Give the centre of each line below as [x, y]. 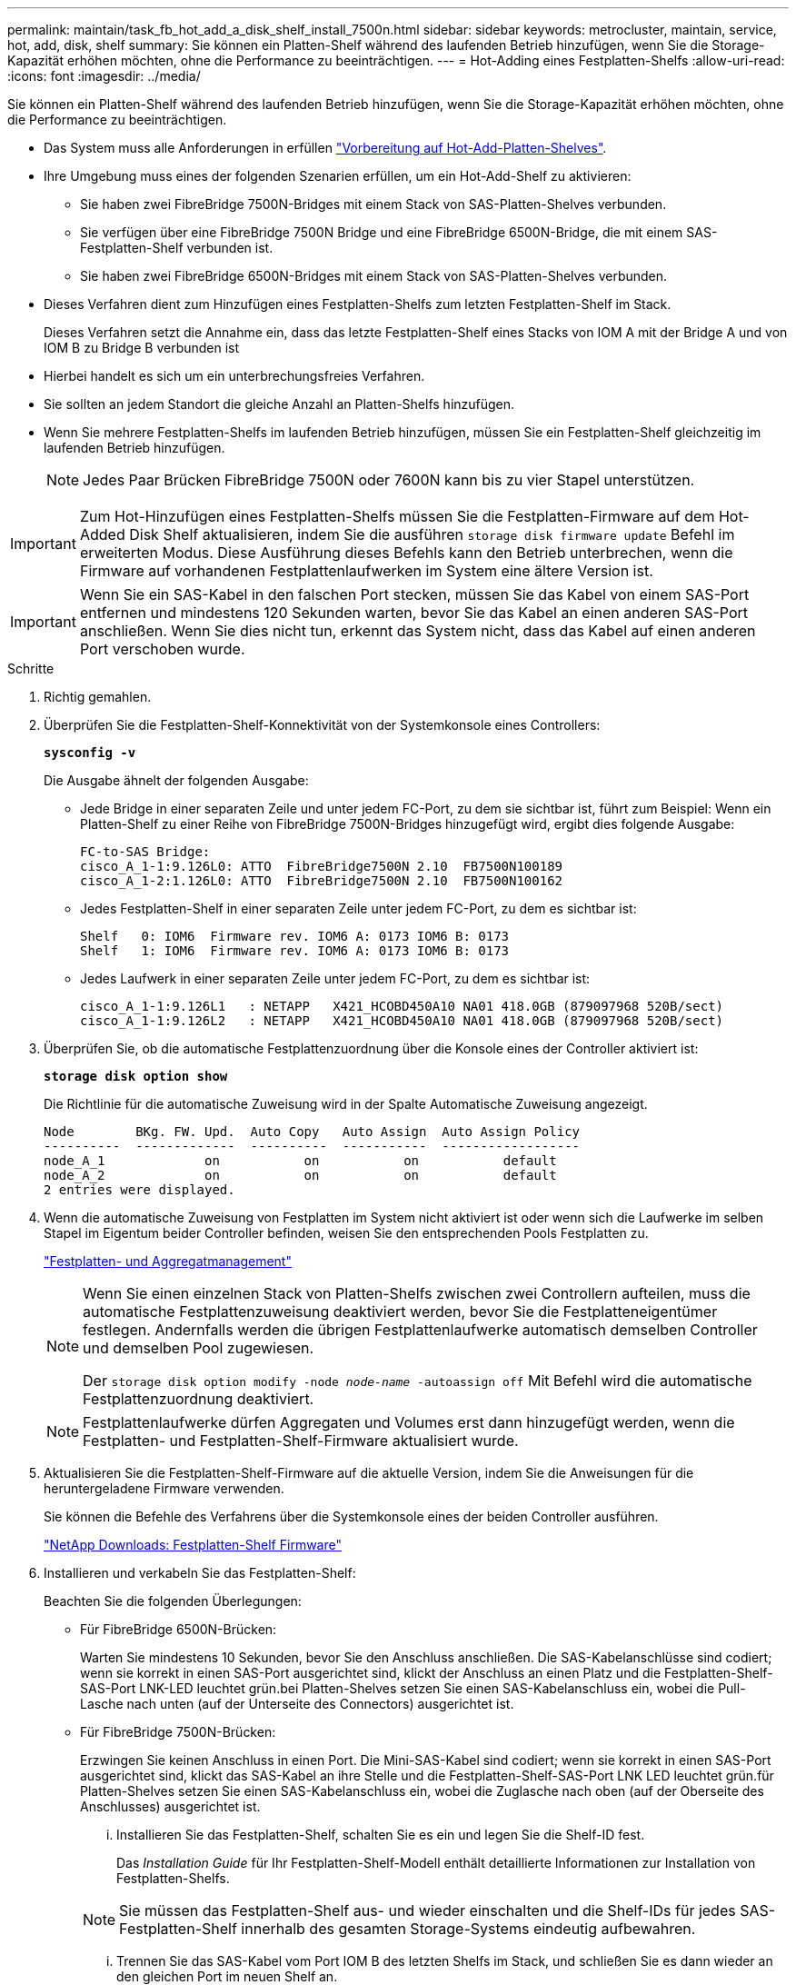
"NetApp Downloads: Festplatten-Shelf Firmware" [193, 1545]
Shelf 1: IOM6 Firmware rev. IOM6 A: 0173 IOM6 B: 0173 [295, 951]
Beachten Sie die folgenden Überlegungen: [173, 1601]
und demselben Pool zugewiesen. [199, 1348]
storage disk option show [136, 1076]
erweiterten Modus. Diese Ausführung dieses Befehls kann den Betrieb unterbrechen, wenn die [406, 553]
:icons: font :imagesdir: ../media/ [104, 76]
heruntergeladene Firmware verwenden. [164, 1488]
